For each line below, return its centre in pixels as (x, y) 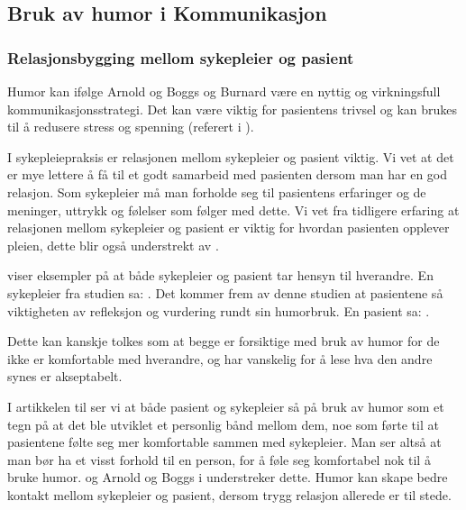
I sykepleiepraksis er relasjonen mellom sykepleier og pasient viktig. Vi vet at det (231, 156)
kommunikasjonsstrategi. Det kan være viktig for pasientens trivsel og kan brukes (233, 109)
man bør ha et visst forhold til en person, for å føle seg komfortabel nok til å (219, 459)
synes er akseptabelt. (65, 376)
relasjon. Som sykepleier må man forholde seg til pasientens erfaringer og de (217, 191)
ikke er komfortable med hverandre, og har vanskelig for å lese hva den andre (220, 358)
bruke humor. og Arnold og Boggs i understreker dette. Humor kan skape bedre (228, 477)
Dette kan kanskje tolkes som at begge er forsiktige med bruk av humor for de (224, 341)
